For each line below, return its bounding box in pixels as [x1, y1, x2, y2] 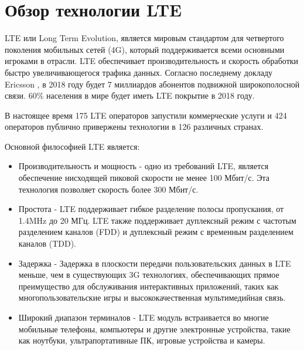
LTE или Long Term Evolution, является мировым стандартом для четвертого [5, 32, 284, 44]
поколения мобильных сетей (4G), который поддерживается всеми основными [5, 43, 285, 55]
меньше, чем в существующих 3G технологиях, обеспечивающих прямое [18, 268, 279, 281]
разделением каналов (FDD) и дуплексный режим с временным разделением [18, 226, 293, 238]
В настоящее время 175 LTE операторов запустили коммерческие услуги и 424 [5, 109, 287, 121]
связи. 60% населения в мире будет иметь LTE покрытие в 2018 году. [5, 89, 255, 102]
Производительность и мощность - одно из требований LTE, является [18, 160, 269, 172]
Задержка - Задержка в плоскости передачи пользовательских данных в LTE [18, 257, 291, 269]
